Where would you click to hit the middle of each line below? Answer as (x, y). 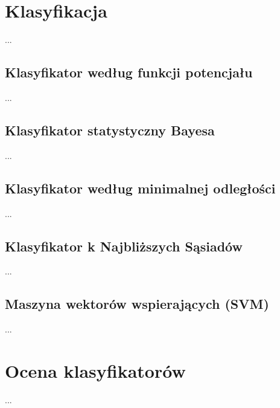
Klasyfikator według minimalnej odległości (140, 188)
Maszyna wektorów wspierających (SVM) (137, 304)
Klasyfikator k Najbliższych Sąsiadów (124, 246)
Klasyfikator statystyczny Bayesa (110, 130)
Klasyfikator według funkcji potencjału (129, 72)
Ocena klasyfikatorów (95, 370)
